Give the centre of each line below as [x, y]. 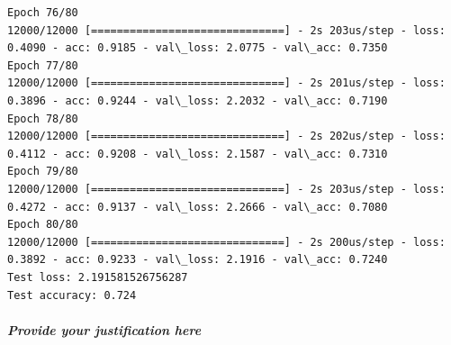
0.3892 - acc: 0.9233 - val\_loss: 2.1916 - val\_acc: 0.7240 [198, 260]
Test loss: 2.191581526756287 [98, 277]
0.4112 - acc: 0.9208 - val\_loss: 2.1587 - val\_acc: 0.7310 [198, 154]
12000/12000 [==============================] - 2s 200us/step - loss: [226, 242]
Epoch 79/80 [43, 172]
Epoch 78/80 [43, 118]
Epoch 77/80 [43, 65]
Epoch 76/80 [43, 13]
